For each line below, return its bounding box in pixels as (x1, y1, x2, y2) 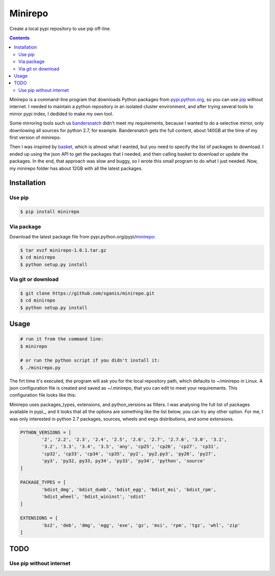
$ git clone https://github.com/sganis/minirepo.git (20, 290, 155, 296)
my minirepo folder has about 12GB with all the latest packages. (9, 165, 143, 171)
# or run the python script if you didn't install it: (20, 357, 160, 364)
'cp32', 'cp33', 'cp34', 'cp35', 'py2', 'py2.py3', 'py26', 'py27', (41, 451, 216, 457)
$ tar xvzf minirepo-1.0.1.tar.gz (20, 247, 106, 253)
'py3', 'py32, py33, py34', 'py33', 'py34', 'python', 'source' (41, 458, 206, 464)
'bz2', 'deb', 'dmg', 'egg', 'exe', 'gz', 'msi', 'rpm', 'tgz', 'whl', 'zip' (41, 522, 240, 528)
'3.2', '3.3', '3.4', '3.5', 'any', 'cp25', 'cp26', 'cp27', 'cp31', (41, 444, 219, 449)
